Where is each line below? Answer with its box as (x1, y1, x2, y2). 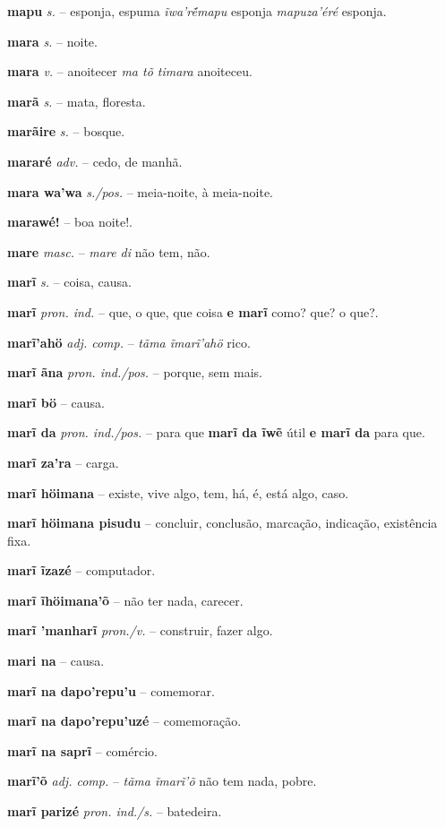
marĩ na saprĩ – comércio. (7, 741, 158, 760)
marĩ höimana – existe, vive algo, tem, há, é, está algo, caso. (7, 483, 349, 502)
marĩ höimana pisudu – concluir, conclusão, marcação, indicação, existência (7, 513, 438, 532)
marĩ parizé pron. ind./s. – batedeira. (7, 802, 222, 821)
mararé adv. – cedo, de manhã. (7, 151, 183, 170)
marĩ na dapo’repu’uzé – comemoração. (7, 711, 242, 730)
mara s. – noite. (7, 31, 98, 50)
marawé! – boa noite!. (7, 212, 133, 231)
